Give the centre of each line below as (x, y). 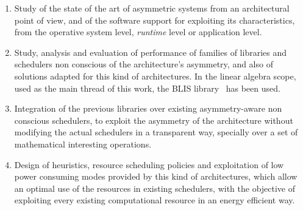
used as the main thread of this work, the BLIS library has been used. (147, 88)
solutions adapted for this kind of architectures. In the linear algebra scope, (155, 76)
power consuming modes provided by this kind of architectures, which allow (156, 176)
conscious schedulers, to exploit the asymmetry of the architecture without (154, 120)
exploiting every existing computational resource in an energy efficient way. (155, 200)
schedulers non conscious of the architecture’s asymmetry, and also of (144, 64)
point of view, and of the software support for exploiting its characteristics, (155, 20)
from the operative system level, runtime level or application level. (138, 32)
